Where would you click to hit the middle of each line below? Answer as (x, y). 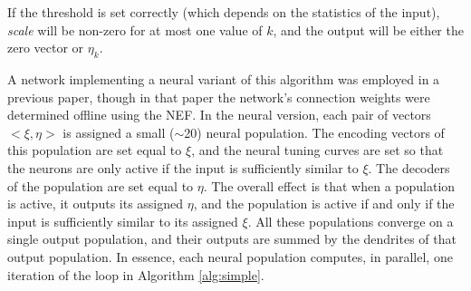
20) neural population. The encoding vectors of (314, 132)
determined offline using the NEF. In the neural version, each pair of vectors (219, 115)
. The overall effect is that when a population (329, 185)
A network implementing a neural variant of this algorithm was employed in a (224, 78)
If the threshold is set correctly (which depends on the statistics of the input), (224, 12)
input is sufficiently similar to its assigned (123, 221)
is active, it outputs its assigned (96, 204)
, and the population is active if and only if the (324, 204)
